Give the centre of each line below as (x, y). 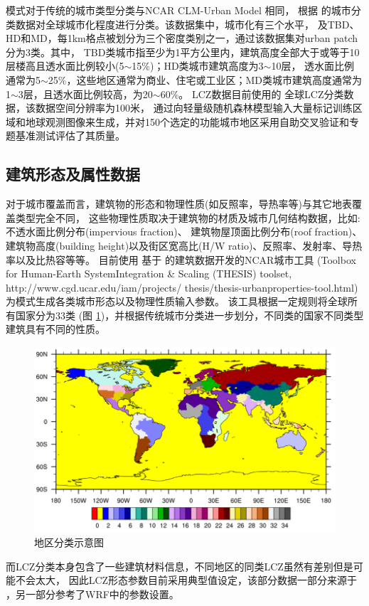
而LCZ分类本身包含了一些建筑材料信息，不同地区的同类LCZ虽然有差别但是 (180, 566)
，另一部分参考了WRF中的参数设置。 (92, 594)
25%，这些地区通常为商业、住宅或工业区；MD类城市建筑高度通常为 (205, 79)
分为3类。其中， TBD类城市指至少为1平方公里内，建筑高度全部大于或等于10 (183, 52)
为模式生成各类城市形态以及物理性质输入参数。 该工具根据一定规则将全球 (177, 301)
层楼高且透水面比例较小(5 (65, 66)
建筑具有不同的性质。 (55, 329)
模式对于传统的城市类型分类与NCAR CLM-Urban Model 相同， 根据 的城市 (178, 10)
